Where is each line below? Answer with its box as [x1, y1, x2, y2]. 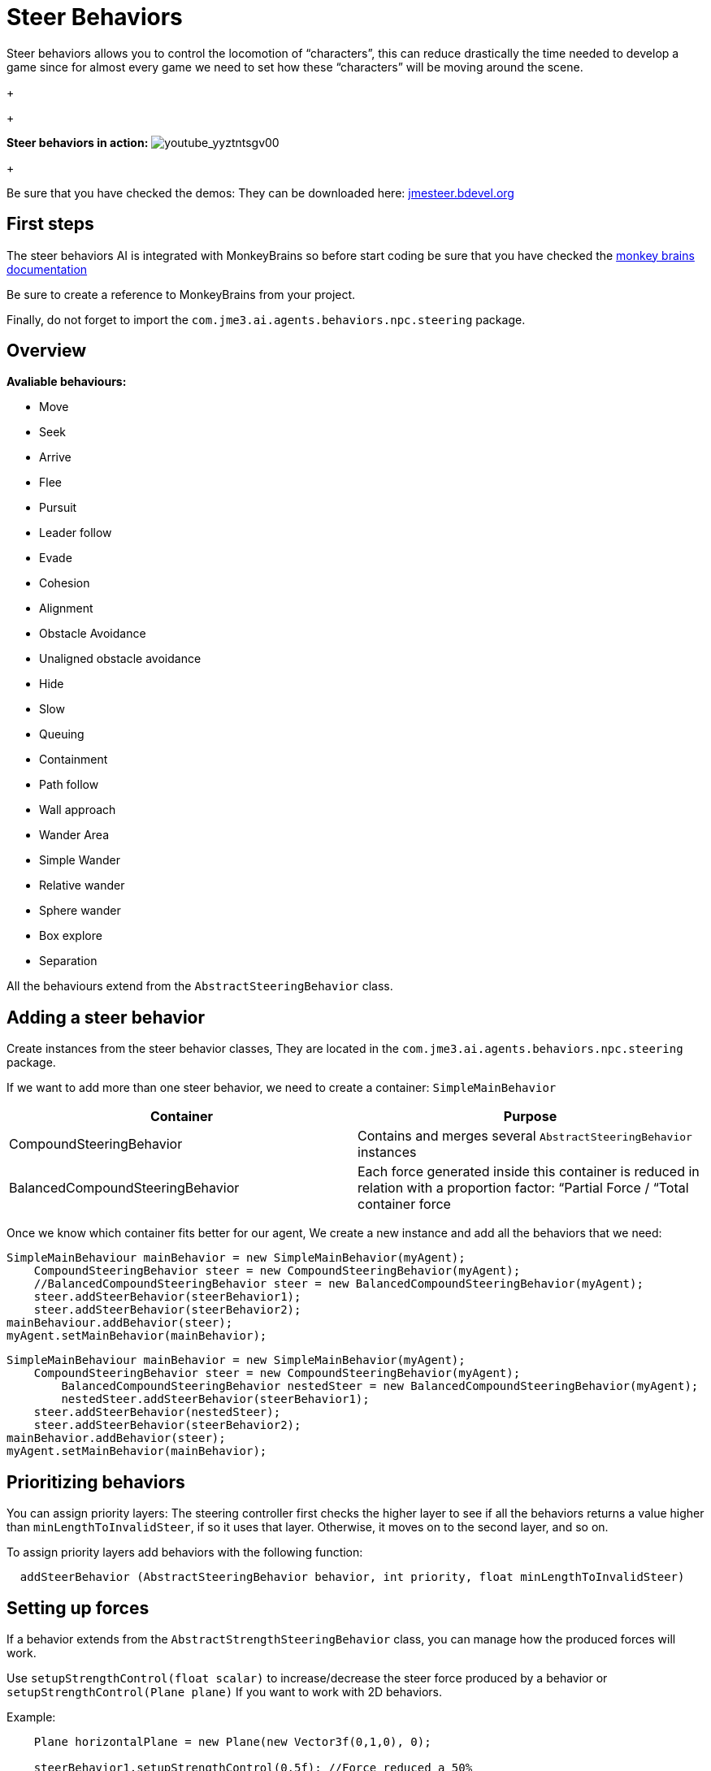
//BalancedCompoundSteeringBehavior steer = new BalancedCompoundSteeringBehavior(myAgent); [33, 1277, 644, 1291]
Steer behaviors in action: [7, 135, 149, 149]
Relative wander [39, 878, 125, 893]
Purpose [503, 1108, 557, 1125]
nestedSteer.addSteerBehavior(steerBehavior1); [61, 1392, 370, 1406]
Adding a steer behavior [7, 1007, 206, 1028]
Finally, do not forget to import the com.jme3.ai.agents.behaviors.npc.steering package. [7, 312, 526, 327]
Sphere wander [39, 903, 121, 918]
